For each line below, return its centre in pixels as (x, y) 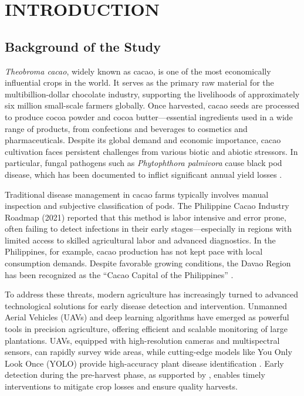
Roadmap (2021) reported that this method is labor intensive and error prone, (146, 217)
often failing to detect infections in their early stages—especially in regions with (148, 229)
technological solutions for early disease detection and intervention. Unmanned (146, 305)
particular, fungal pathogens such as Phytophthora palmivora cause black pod (143, 163)
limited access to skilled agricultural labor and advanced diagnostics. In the (140, 240)
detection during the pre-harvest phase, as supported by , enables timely (135, 375)
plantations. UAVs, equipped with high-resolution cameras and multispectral (142, 340)
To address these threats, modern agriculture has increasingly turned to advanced (152, 294)
